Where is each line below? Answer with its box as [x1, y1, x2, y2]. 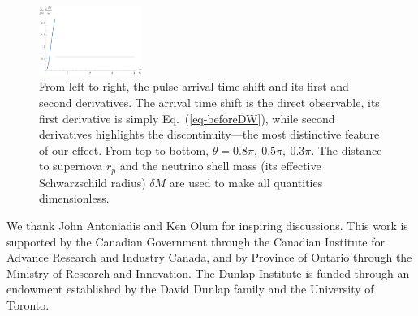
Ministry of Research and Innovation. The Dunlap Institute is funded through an [6, 264, 410, 281]
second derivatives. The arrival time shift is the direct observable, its [39, 93, 380, 110]
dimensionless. [39, 190, 110, 207]
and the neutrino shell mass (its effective [119, 157, 321, 174]
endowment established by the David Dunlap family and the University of [6, 280, 374, 297]
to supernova [39, 157, 103, 174]
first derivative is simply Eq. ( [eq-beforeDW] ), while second [39, 109, 335, 126]
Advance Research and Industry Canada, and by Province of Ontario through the [6, 249, 412, 266]
